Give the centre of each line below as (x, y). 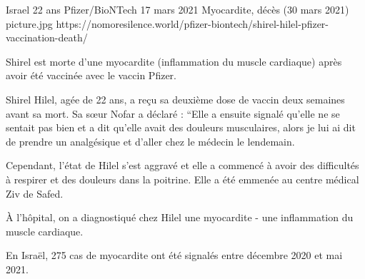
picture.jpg (29, 23)
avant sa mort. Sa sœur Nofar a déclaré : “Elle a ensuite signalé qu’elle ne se (173, 113)
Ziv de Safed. (35, 193)
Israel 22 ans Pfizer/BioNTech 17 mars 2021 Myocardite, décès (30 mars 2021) (177, 9)
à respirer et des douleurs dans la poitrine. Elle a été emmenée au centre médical (182, 179)
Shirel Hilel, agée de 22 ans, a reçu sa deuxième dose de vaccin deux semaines (175, 99)
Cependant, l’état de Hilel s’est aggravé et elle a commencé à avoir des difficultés (182, 165)
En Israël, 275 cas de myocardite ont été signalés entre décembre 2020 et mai (174, 255)
